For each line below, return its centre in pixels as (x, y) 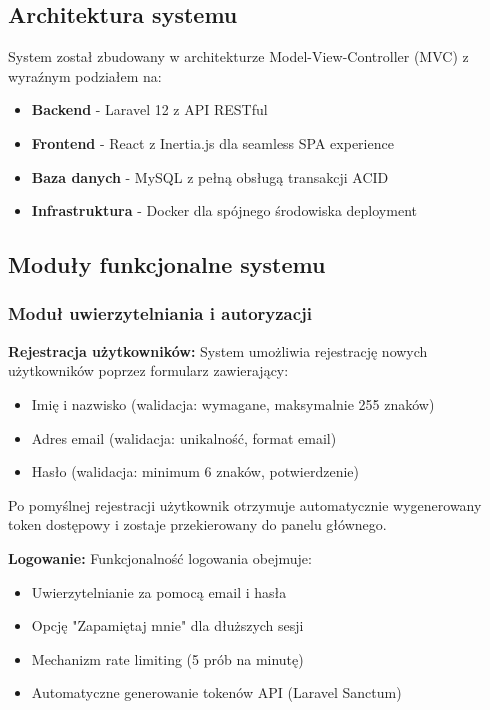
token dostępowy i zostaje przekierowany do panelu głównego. (197, 524)
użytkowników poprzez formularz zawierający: (148, 370)
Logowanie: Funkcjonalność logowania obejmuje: (160, 557)
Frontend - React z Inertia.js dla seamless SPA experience (212, 142)
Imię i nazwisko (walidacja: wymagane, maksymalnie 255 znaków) (233, 403)
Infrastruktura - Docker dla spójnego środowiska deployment (224, 210)
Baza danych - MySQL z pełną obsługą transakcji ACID (210, 176)
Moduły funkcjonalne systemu (167, 264)
